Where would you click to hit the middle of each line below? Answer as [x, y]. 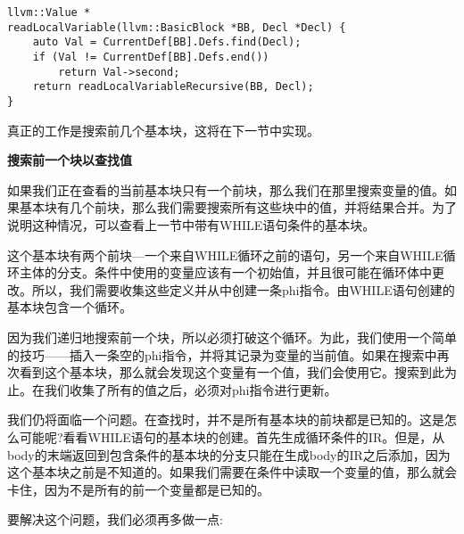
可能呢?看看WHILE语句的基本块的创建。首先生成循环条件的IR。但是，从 [232, 436]
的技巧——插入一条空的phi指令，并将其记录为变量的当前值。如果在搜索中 [222, 354]
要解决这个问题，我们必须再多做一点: [115, 519]
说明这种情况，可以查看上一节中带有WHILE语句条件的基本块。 [191, 224]
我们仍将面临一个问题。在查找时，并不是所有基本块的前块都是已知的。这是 [226, 419]
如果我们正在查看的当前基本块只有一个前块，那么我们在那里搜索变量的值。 [226, 189]
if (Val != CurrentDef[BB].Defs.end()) [151, 57]
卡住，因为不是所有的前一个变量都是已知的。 [138, 489]
